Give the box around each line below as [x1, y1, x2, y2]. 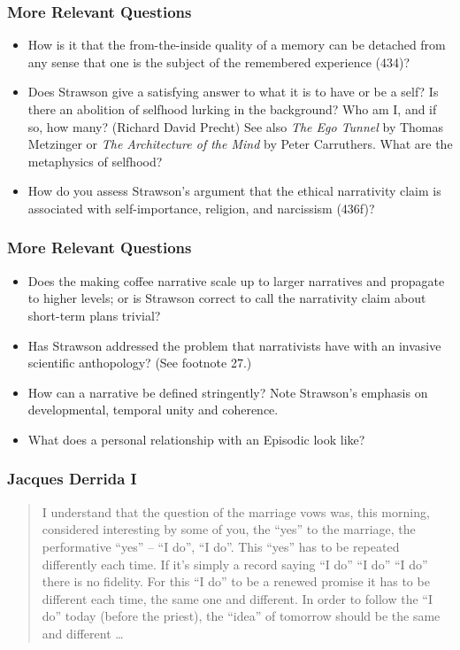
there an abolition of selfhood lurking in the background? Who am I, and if [27, 100, 437, 118]
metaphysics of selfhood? [27, 151, 163, 170]
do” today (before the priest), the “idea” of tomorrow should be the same [42, 607, 441, 625]
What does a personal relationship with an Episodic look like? [27, 429, 365, 448]
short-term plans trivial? [27, 306, 161, 324]
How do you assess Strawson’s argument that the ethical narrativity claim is [27, 182, 441, 200]
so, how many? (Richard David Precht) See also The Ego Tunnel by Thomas [27, 117, 444, 135]
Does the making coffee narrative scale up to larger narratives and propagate [27, 271, 445, 290]
